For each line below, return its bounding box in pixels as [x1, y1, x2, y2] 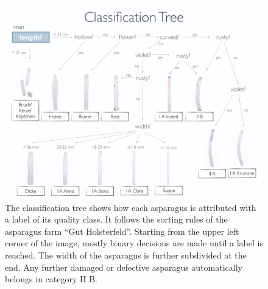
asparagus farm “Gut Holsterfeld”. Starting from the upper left [5, 224, 239, 237]
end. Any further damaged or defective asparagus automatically [5, 260, 242, 273]
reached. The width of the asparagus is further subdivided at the [5, 248, 247, 261]
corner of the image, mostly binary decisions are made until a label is [5, 237, 263, 249]
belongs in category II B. [5, 273, 97, 285]
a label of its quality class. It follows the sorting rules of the [5, 213, 228, 226]
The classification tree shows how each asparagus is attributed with [5, 201, 256, 213]
